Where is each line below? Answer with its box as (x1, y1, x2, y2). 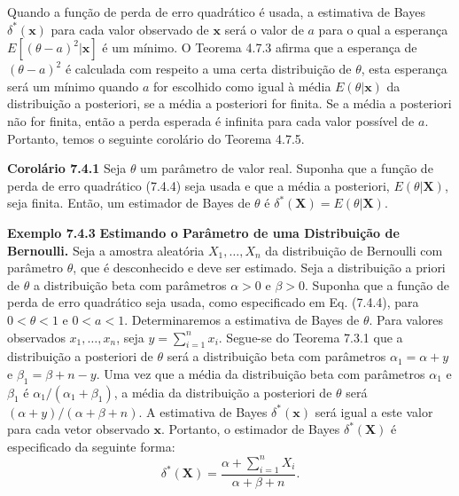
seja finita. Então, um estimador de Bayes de (7, 193, 251, 212)
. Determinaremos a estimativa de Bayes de (124, 310, 360, 328)
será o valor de (224, 20, 304, 38)
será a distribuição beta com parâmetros (167, 347, 386, 366)
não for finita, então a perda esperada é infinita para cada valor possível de (7, 111, 415, 130)
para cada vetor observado (7, 420, 150, 438)
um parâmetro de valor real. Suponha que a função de (140, 159, 433, 177)
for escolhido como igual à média (153, 76, 331, 95)
